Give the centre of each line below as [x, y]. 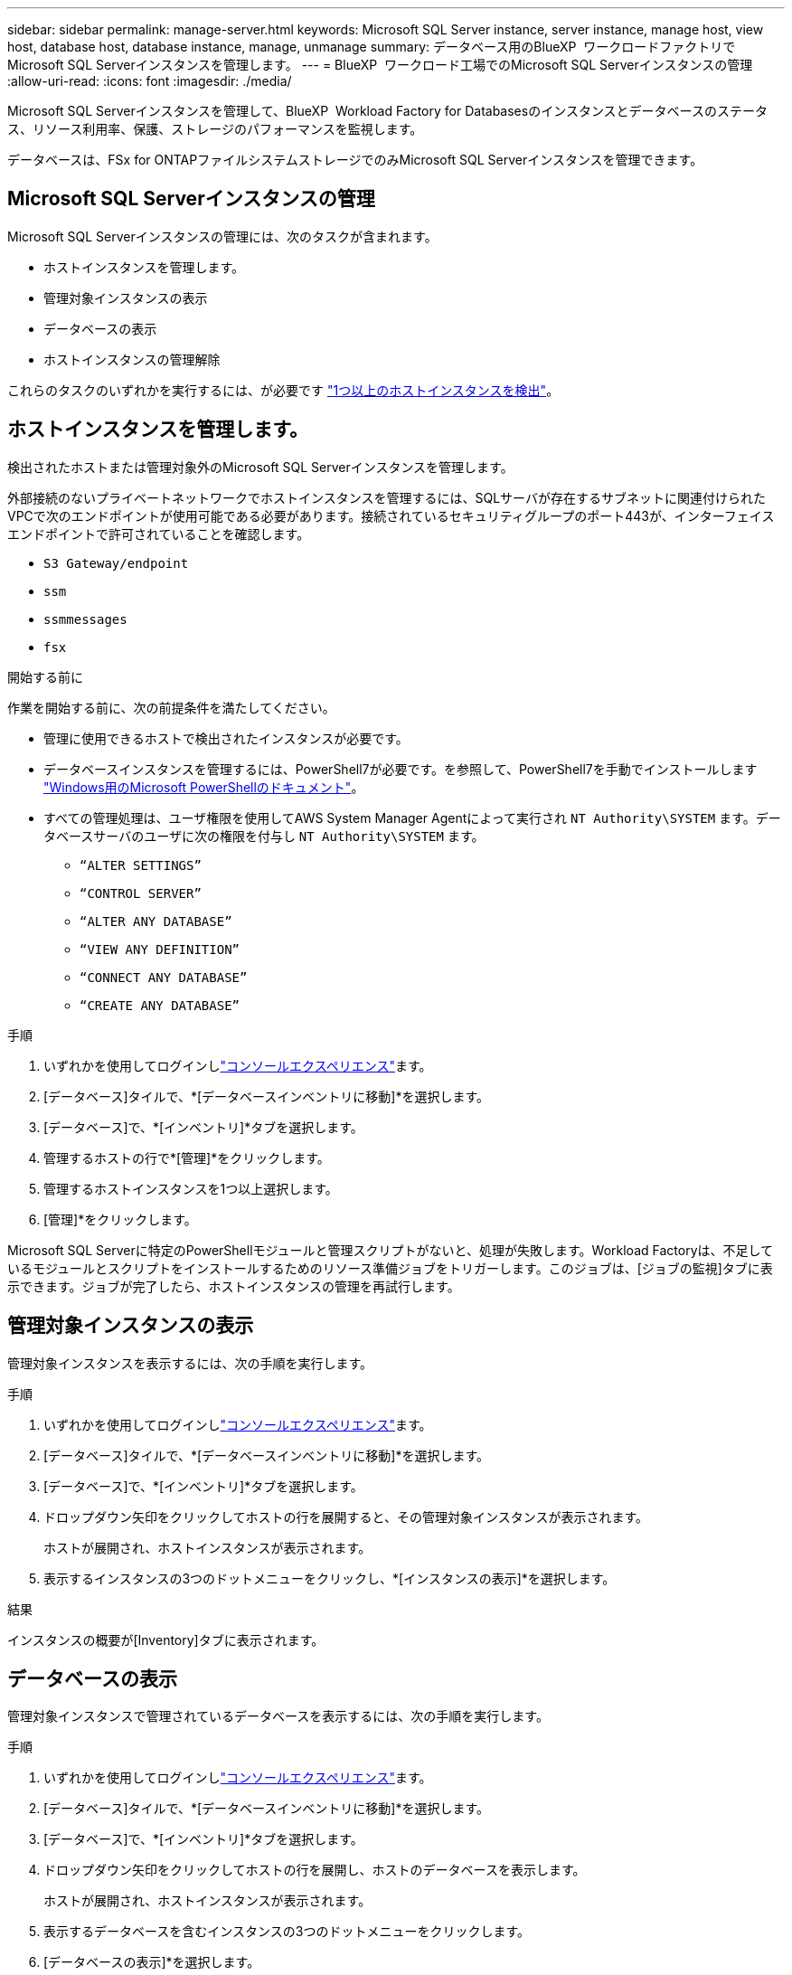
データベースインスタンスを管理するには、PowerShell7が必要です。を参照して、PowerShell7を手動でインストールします [401, 769]
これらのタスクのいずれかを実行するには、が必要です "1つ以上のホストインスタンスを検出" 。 [283, 390]
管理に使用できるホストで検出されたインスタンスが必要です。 [226, 738]
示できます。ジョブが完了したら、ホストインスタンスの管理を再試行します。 [234, 1286]
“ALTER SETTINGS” [141, 865]
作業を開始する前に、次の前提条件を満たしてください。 [171, 707]
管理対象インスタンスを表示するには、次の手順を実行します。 [190, 1363]
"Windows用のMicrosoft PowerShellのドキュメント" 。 [204, 787]
